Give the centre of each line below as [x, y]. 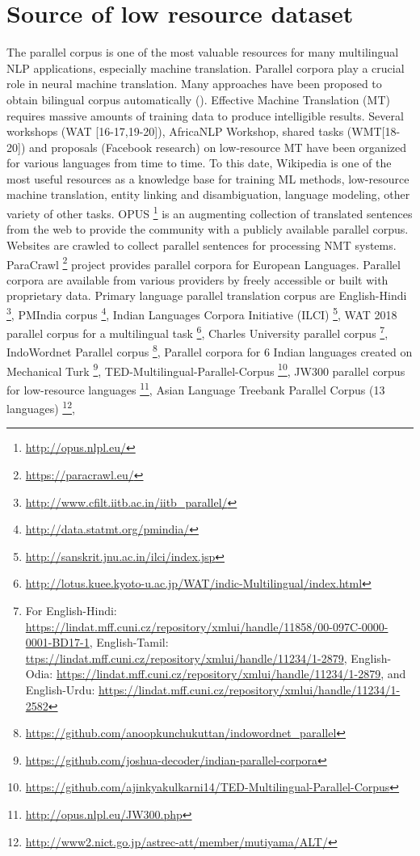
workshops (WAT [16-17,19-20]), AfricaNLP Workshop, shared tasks [175, 131]
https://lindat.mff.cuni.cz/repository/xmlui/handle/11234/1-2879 [218, 674]
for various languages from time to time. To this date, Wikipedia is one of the [199, 163]
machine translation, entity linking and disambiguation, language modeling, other [208, 194]
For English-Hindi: [71, 610]
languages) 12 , [41, 407]
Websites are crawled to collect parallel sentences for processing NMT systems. [202, 245]
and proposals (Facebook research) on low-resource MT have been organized [217, 147]
